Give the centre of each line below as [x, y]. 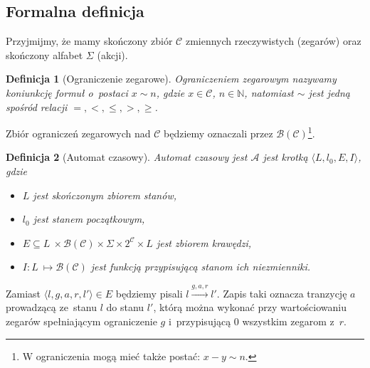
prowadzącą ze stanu [52, 307]
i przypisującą [200, 321]
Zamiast [23, 293]
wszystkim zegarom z [288, 321]
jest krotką [285, 157]
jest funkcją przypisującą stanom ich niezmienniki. [201, 267]
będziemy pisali [149, 293]
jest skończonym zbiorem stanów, [105, 195]
